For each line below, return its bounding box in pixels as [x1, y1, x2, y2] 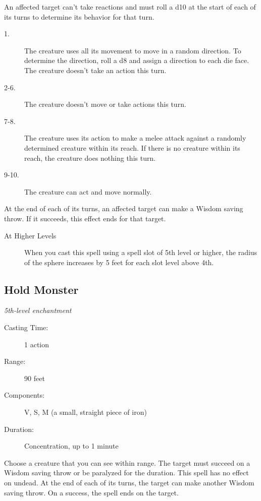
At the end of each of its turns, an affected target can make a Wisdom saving [4, 203, 243, 214]
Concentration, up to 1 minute [24, 441, 119, 451]
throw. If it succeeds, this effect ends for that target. [4, 213, 166, 223]
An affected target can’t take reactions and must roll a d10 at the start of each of [4, 2, 256, 12]
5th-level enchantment [4, 305, 72, 316]
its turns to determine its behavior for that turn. [4, 11, 154, 22]
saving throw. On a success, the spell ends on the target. [4, 487, 179, 497]
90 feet [24, 372, 45, 383]
